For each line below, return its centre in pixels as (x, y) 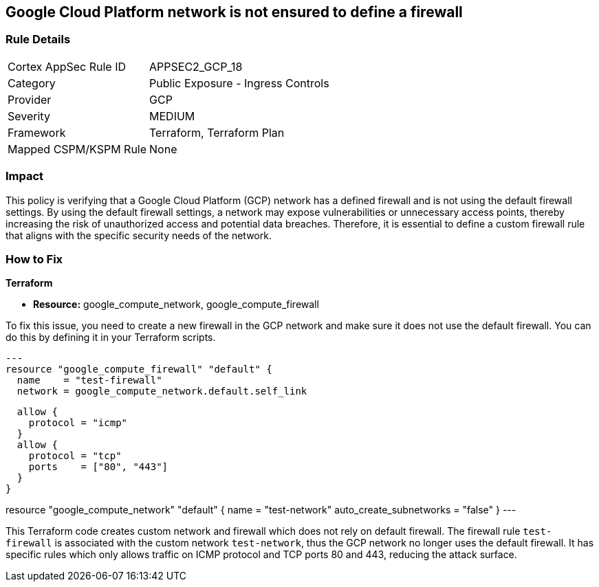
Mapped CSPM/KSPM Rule (77, 149)
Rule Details (38, 40)
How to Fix (34, 259)
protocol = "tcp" (75, 456)
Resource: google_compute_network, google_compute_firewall (176, 304)
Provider (30, 99)
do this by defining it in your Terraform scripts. (111, 337)
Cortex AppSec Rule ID (67, 66)
